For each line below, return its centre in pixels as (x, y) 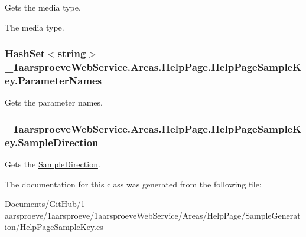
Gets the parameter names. (54, 102)
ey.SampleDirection (52, 142)
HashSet (25, 53)
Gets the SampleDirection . (53, 164)
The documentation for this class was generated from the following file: (133, 184)
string (72, 53)
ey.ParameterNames (53, 80)
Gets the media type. (43, 7)
